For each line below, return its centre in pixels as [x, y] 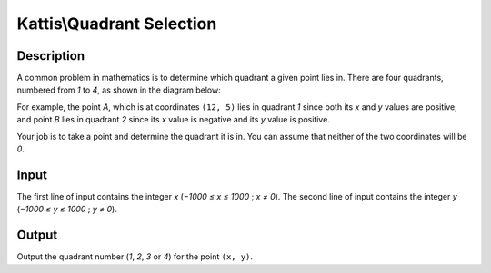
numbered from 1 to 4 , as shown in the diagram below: [119, 90]
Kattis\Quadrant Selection [117, 24]
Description [51, 56]
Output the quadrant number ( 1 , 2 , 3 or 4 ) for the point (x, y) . [135, 257]
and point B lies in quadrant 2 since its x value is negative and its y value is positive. [174, 120]
